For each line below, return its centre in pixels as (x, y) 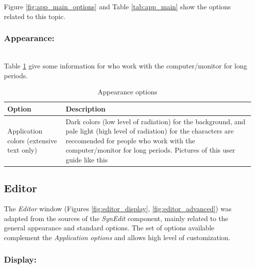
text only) (22, 150)
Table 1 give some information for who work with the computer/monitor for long (126, 66)
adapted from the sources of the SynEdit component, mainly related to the (116, 218)
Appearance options (127, 92)
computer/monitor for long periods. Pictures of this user (150, 150)
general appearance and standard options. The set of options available (109, 228)
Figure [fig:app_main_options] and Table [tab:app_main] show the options (117, 6)
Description (85, 108)
